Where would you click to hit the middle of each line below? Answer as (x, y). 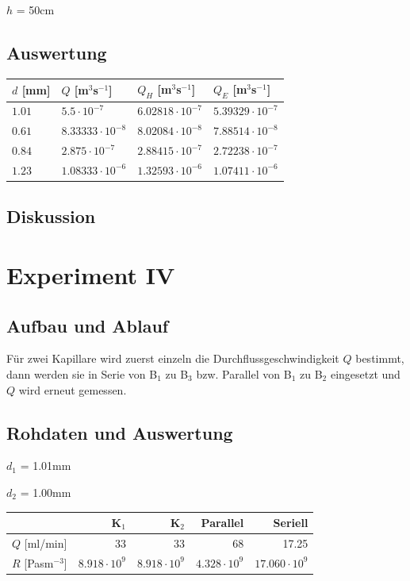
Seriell (291, 522)
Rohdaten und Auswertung (120, 432)
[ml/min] (46, 543)
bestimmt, (380, 358)
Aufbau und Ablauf (88, 325)
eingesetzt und (365, 373)
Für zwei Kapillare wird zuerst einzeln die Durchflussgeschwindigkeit (173, 358)
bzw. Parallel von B (244, 373)
